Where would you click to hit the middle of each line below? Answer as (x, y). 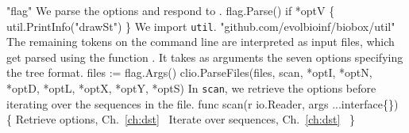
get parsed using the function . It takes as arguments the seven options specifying (205, 57)
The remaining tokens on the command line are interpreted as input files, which (201, 42)
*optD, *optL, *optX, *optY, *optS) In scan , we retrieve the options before (191, 88)
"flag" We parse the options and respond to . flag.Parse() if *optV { (171, 10)
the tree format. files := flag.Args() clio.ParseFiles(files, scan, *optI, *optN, (189, 72)
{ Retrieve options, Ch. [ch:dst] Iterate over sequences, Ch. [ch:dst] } (181, 119)
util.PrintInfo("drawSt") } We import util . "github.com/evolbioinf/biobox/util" (201, 26)
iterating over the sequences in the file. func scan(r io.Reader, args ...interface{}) (203, 103)
